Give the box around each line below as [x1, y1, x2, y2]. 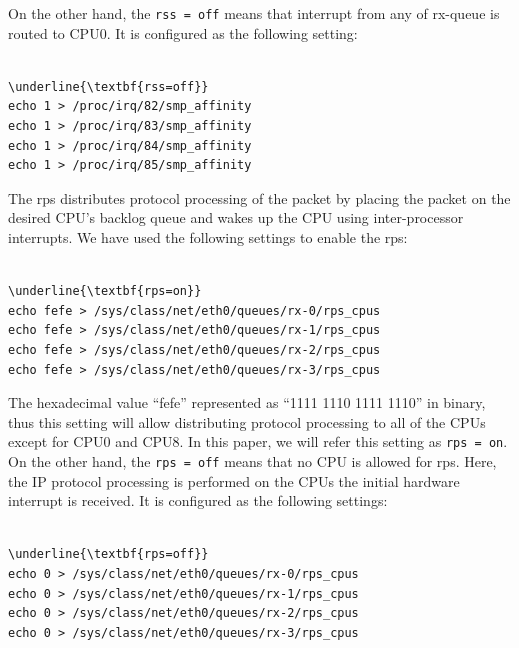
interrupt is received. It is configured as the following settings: [8, 490, 388, 511]
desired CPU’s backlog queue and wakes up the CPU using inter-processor [8, 207, 464, 228]
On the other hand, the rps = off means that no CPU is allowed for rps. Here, [8, 451, 497, 471]
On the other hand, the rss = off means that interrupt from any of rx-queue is [8, 3, 500, 23]
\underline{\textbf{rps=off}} [8, 547, 209, 562]
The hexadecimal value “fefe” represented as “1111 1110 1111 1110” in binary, [8, 392, 486, 413]
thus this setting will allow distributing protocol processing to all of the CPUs [8, 411, 486, 432]
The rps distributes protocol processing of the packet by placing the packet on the [8, 187, 511, 208]
